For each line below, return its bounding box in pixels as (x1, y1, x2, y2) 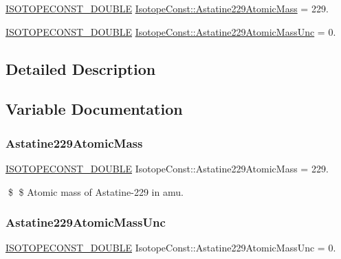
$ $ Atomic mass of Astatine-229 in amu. (8, 184, 184, 199)
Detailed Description (5, 58, 156, 79)
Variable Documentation (5, 98, 183, 120)
